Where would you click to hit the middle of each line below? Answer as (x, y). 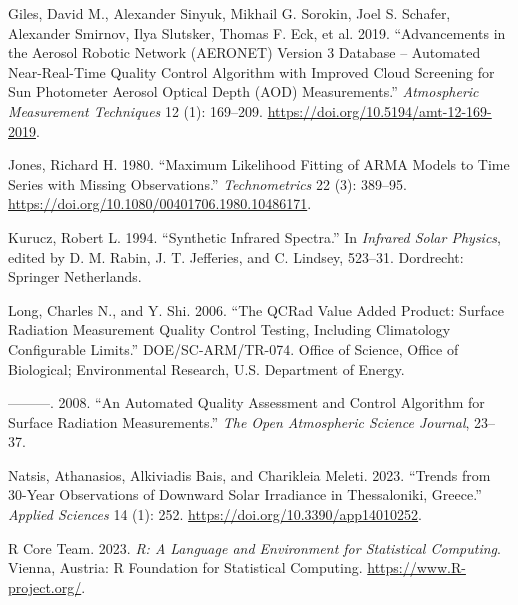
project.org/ (45, 586)
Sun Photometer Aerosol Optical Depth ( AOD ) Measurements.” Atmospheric (243, 91)
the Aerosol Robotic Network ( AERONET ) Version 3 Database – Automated (244, 52)
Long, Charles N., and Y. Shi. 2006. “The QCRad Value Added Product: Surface (256, 309)
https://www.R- (416, 567)
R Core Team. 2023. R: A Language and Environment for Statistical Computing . (254, 547)
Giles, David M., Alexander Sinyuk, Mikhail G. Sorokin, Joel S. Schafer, (229, 13)
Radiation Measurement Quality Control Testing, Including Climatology (229, 329)
